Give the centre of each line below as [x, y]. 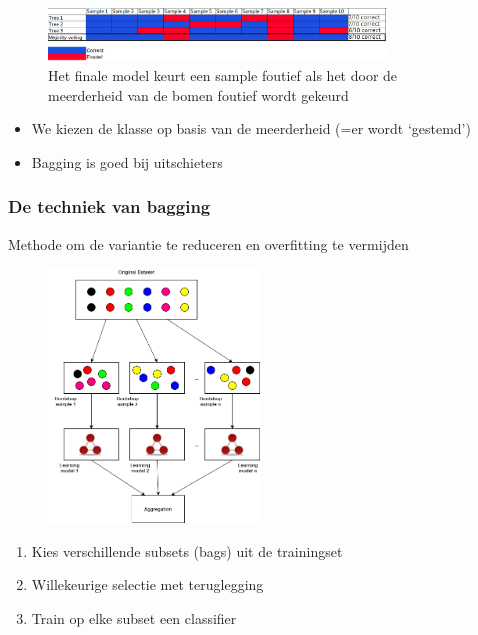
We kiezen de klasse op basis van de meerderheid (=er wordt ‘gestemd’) [251, 128]
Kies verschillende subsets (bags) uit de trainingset [187, 550]
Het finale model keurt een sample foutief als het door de [223, 74]
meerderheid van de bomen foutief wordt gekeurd [198, 94]
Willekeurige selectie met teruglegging [147, 584]
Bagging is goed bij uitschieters [127, 161]
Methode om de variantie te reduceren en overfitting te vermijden [208, 243]
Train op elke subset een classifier [134, 617]
